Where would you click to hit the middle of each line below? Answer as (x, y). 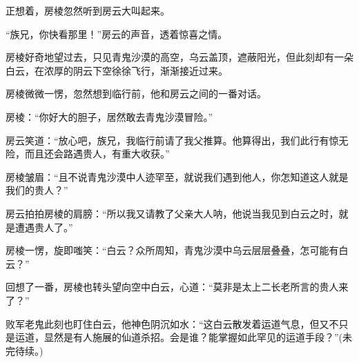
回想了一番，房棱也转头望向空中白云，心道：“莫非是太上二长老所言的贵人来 (177, 287)
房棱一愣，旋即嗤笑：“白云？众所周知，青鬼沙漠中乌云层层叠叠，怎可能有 (172, 250)
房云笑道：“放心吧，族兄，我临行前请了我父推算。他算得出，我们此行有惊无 (177, 140)
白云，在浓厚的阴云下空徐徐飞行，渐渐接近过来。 (117, 70)
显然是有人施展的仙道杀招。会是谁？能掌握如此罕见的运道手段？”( (193, 337)
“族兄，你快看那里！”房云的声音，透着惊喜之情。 (117, 33)
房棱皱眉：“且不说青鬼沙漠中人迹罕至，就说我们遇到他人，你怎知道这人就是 (177, 176)
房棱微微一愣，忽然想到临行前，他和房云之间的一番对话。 (136, 94)
